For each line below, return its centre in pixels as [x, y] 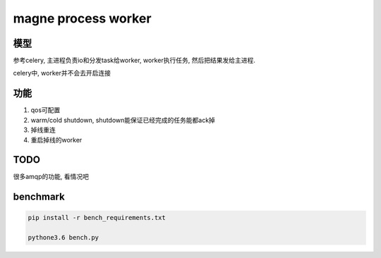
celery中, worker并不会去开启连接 [62, 73]
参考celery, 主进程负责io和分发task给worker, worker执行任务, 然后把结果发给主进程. [134, 61]
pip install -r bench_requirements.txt [97, 218]
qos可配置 [46, 110]
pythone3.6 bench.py [63, 238]
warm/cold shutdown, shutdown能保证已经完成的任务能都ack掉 [123, 120]
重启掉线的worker [56, 140]
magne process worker [82, 18]
